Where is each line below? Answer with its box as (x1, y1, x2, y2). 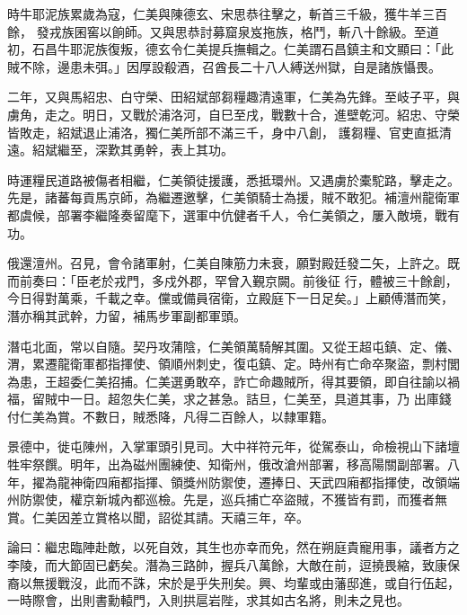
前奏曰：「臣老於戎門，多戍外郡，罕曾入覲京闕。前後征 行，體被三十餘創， (19, 271, 458, 290)
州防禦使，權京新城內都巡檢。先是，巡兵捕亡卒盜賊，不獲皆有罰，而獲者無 (7, 490, 447, 509)
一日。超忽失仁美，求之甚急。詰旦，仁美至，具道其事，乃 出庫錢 (69, 389, 452, 408)
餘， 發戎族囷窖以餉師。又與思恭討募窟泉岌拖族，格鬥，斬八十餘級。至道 (7, 22, 439, 40)
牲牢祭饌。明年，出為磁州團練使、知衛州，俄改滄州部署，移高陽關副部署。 (7, 455, 447, 474)
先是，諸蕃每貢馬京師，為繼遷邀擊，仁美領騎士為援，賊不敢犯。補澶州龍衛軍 (7, 188, 460, 207)
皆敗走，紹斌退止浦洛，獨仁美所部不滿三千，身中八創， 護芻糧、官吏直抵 (7, 122, 439, 141)
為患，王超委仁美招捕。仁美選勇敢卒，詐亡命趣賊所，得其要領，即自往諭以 (7, 371, 447, 390)
